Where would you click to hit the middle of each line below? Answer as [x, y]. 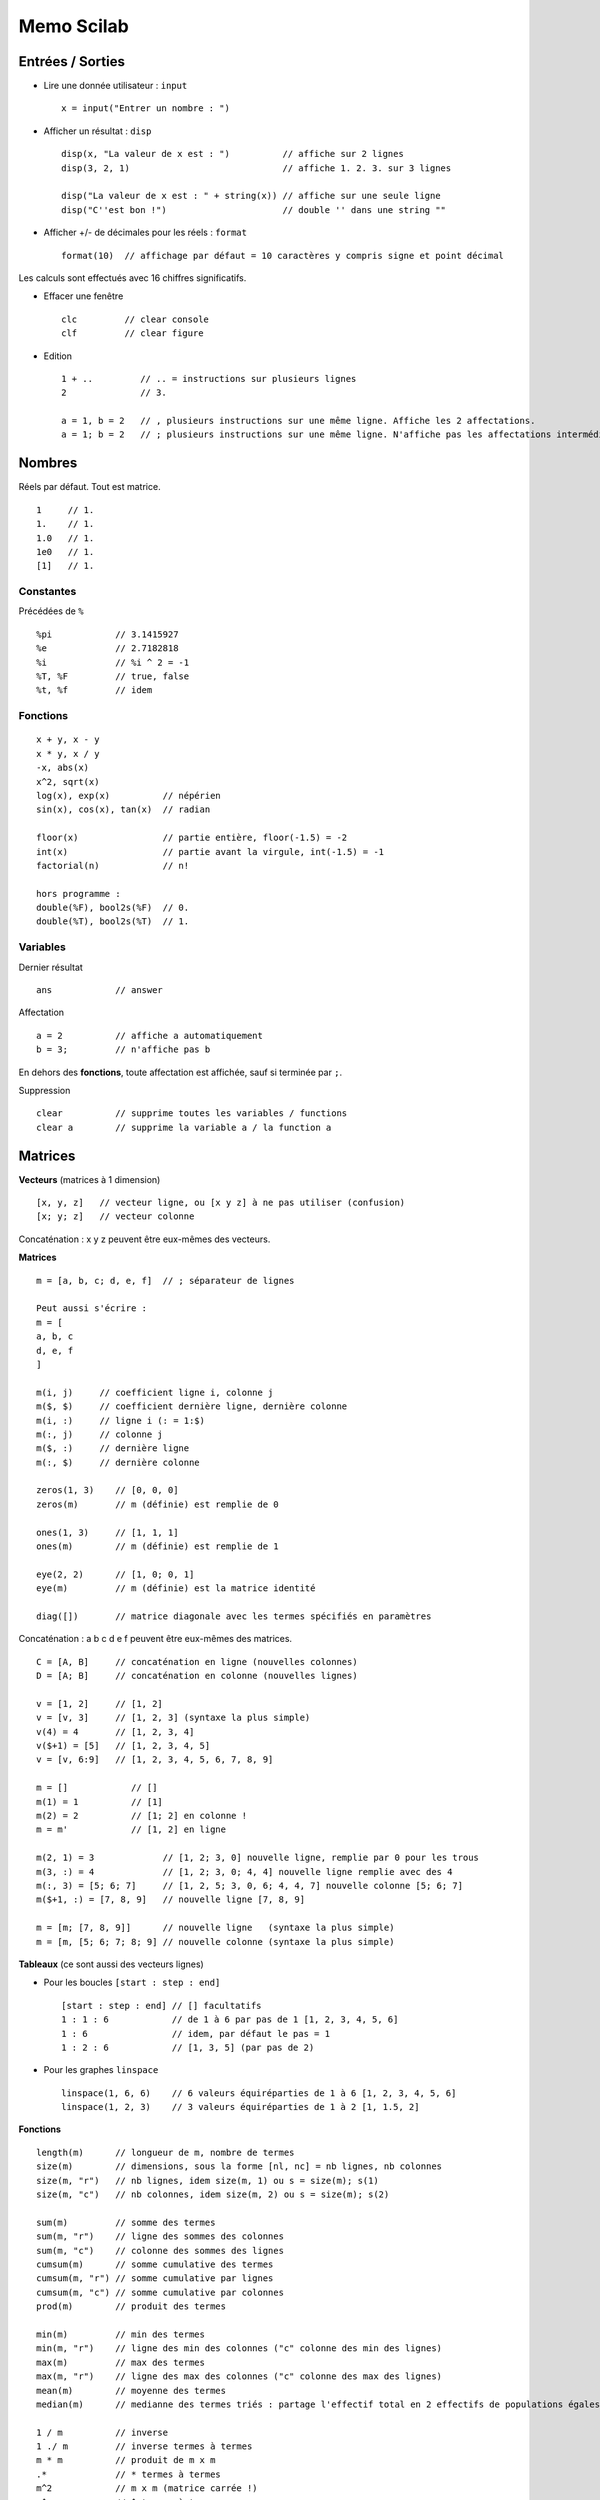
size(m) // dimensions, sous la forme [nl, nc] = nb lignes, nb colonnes [239, 2166]
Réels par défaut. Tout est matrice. [89, 487]
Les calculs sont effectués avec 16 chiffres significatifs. [132, 277]
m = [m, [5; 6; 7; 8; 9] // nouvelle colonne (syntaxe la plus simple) [215, 1941]
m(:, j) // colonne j [100, 1434]
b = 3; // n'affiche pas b [123, 1049]
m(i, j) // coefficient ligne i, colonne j [155, 1392]
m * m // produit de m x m [126, 2460]
